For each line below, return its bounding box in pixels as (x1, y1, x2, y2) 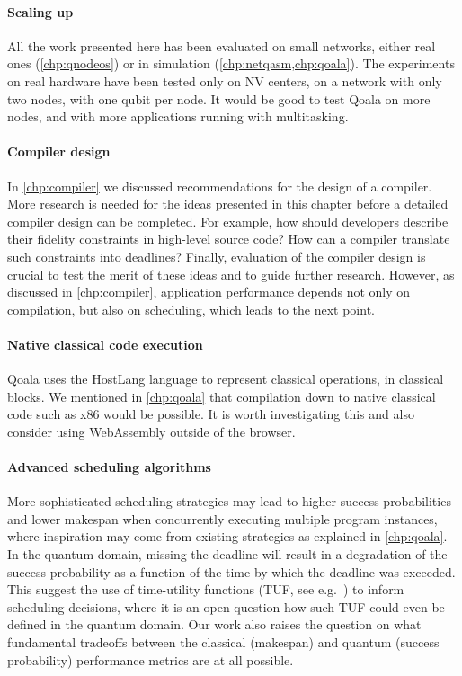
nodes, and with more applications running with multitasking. (7, 107, 349, 126)
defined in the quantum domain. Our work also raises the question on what (7, 615, 422, 634)
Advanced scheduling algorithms (7, 458, 211, 476)
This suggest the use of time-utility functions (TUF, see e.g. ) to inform (7, 580, 404, 599)
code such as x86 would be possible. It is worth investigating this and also (7, 405, 414, 423)
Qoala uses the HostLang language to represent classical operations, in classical (7, 369, 444, 388)
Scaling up (7, 2, 74, 21)
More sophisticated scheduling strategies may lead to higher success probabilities (7, 492, 451, 511)
